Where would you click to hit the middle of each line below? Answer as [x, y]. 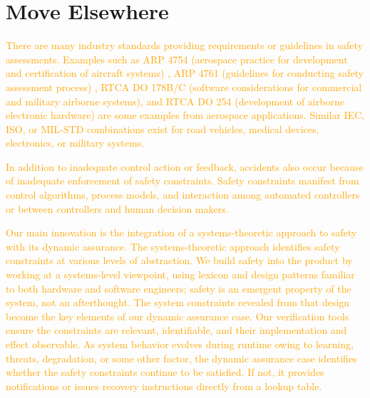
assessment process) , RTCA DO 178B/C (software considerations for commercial [184, 87]
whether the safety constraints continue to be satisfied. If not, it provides [165, 372]
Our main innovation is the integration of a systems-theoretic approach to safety [181, 232]
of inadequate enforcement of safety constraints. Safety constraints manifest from [183, 180]
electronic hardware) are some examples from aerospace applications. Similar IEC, [185, 115]
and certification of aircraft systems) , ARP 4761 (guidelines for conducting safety [185, 73]
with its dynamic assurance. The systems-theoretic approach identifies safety [173, 246]
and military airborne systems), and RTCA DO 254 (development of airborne [175, 101]
